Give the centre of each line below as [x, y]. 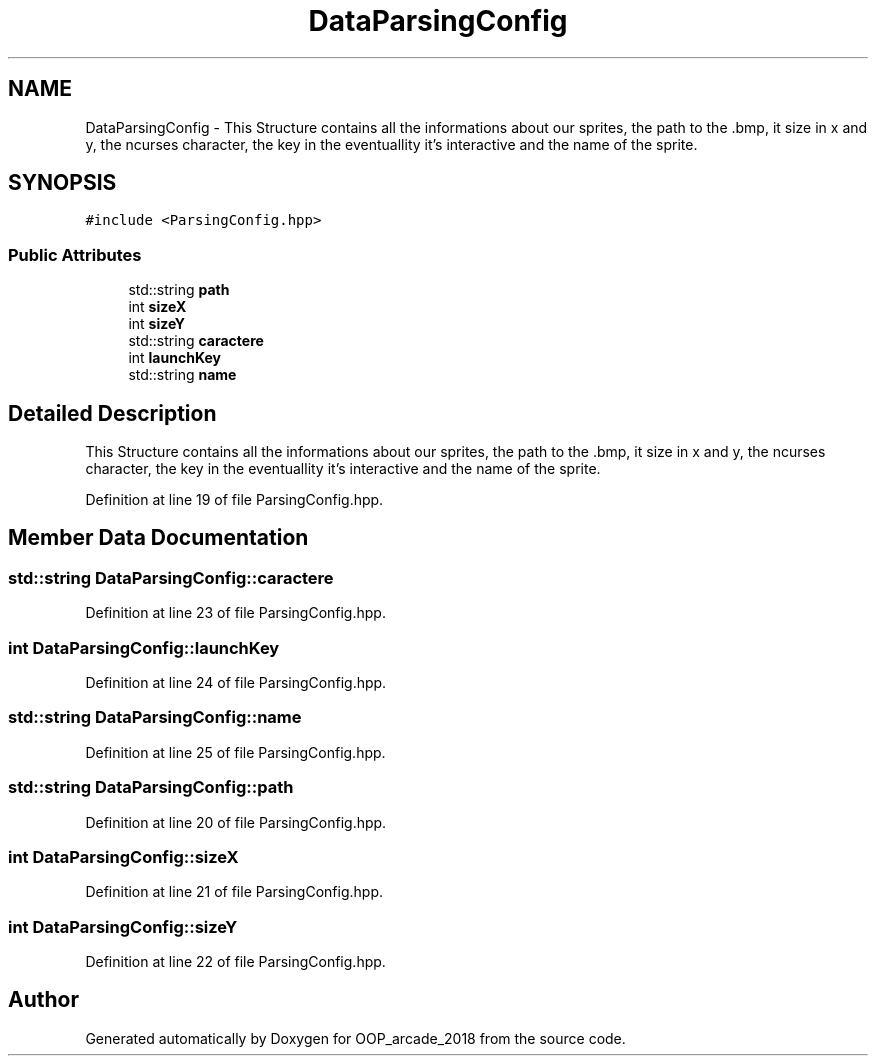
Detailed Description [112, 413]
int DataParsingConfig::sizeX [123, 856]
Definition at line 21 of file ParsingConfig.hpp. [234, 892]
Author [43, 1000]
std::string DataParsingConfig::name [155, 717]
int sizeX [157, 307]
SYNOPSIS [62, 183]
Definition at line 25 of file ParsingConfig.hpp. [235, 752]
